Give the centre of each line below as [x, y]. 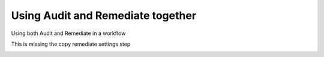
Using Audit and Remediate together [104, 15]
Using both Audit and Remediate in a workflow [68, 33]
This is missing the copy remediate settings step [71, 44]
